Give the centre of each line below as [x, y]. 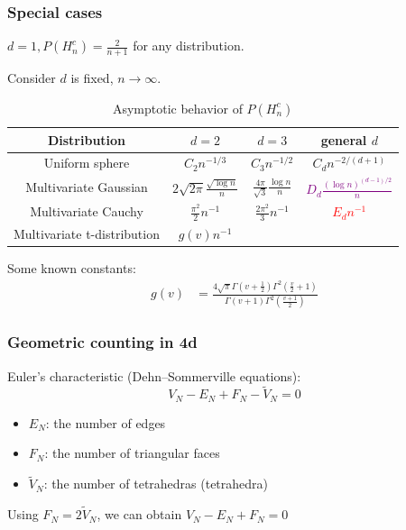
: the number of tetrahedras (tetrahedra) [156, 484]
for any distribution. [189, 46]
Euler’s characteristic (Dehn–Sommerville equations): [154, 375]
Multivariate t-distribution [87, 234]
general [344, 139]
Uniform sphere [87, 163]
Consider [32, 78]
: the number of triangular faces [132, 453]
